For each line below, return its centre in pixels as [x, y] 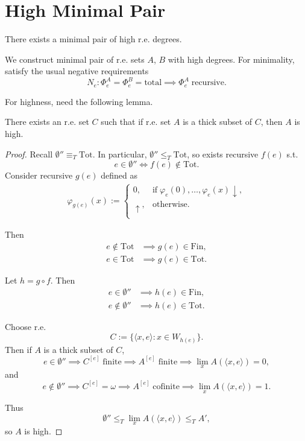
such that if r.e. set [136, 122]
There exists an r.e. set [47, 122]
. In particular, [120, 154]
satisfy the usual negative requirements [77, 71]
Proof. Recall [29, 154]
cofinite [166, 386]
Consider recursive [39, 175]
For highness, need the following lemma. [79, 101]
